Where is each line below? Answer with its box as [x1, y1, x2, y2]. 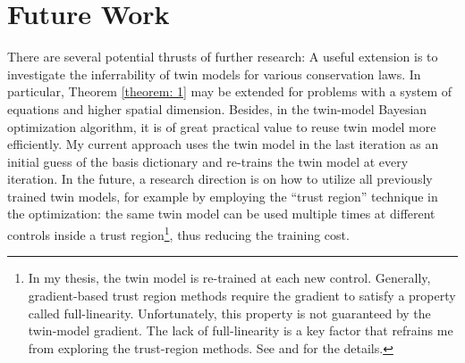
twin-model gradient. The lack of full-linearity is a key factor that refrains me [28, 321, 453, 340]
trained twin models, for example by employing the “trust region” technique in [7, 186, 438, 205]
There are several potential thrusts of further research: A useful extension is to [7, 47, 438, 66]
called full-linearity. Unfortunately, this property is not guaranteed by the [28, 303, 431, 322]
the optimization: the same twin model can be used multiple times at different [7, 204, 435, 223]
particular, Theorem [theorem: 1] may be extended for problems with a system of [7, 82, 452, 101]
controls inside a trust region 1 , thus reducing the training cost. [7, 223, 350, 243]
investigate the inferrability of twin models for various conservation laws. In [7, 64, 421, 83]
